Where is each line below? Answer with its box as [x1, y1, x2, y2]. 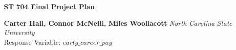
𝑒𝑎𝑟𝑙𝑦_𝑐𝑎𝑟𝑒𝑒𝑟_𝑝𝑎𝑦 [63, 39, 112, 46]
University [4, 27, 35, 37]
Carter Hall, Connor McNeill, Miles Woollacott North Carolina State [4, 17, 232, 28]
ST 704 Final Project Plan [4, 1, 95, 11]
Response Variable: [4, 36, 61, 47]
